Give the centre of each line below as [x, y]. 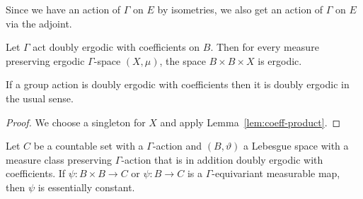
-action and [177, 146]
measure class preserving [59, 159]
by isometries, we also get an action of [240, 9]
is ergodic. [280, 60]
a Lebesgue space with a [296, 146]
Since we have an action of [63, 9]
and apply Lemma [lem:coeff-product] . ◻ [250, 122]
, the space [183, 60]
